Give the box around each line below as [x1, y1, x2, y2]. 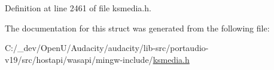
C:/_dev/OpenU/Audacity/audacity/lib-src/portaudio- [5, 42, 209, 54]
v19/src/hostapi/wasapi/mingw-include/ [5, 53, 153, 65]
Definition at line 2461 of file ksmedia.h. [5, 2, 151, 14]
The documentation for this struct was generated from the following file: [5, 21, 270, 34]
